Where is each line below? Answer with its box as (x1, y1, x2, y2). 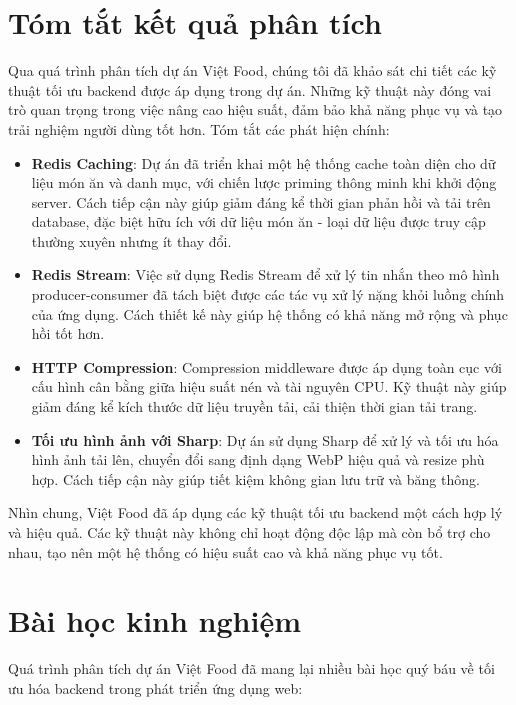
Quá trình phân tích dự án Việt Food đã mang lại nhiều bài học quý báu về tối (8, 658, 495, 679)
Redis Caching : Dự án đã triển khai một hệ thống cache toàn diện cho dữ (31, 152, 496, 173)
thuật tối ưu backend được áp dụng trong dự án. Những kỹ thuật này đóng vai (8, 79, 492, 100)
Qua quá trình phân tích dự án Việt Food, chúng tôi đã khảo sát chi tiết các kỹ (8, 60, 497, 81)
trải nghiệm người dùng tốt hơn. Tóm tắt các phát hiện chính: (8, 118, 390, 139)
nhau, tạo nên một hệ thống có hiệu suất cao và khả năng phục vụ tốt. (8, 541, 443, 562)
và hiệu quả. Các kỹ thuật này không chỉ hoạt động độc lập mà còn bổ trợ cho (8, 522, 491, 542)
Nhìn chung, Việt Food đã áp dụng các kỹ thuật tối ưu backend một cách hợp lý (8, 502, 503, 523)
